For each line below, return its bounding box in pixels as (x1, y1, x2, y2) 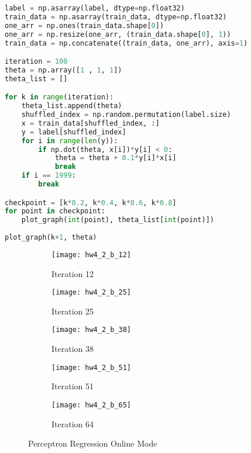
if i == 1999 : (21, 171, 76, 180)
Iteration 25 (51, 305, 94, 317)
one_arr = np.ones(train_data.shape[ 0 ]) (5, 21, 164, 30)
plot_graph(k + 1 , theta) (5, 233, 97, 242)
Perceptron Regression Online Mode (28, 437, 157, 449)
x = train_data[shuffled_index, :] (21, 119, 160, 127)
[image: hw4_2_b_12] (51, 250, 132, 259)
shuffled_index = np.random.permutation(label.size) (21, 110, 231, 119)
